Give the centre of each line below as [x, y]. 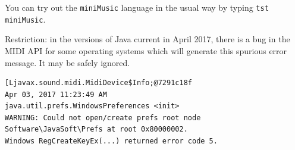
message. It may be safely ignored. [68, 62]
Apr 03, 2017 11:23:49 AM [56, 94]
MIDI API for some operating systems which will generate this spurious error [146, 50]
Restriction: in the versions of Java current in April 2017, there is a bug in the [147, 39]
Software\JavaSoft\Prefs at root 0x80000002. [96, 129]
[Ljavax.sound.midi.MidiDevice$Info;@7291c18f [98, 83]
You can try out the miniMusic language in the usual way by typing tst [137, 7]
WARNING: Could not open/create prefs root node [103, 118]
